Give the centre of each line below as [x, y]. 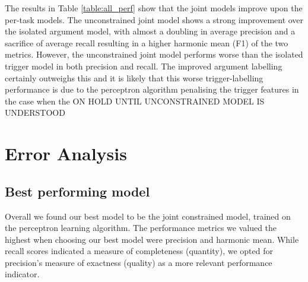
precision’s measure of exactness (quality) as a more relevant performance [139, 262]
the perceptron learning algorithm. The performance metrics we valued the [141, 228]
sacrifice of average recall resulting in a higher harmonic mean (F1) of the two [147, 42]
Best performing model [77, 191]
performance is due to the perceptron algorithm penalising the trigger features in [152, 89]
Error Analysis [66, 153]
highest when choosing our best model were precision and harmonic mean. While [152, 239]
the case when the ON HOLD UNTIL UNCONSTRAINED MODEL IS [135, 101]
